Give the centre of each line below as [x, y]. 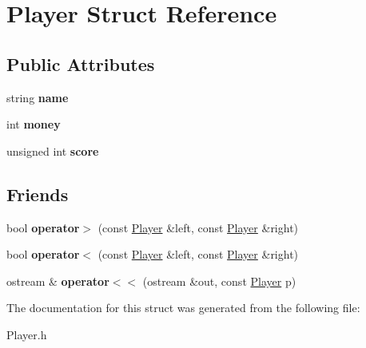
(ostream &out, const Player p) [219, 281]
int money [34, 124]
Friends [38, 194]
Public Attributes [81, 63]
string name [38, 97]
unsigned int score [53, 150]
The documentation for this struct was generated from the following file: [183, 308]
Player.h [27, 334]
